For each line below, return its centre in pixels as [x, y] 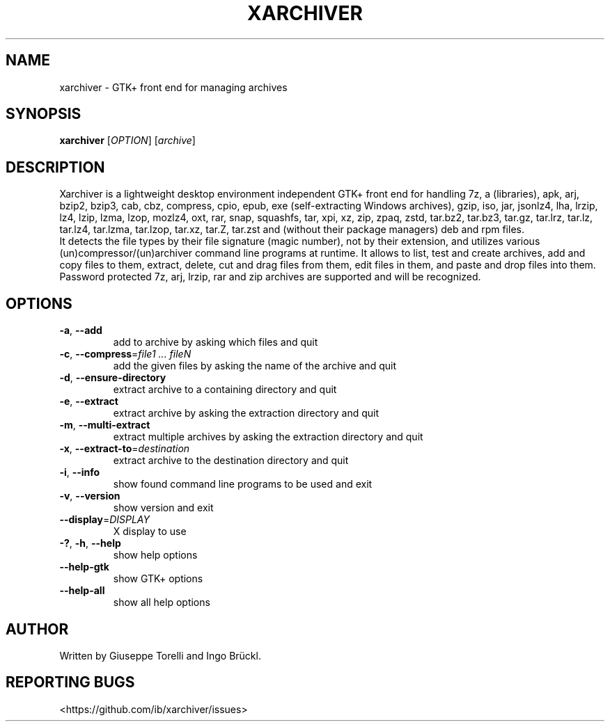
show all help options [162, 602]
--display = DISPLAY [104, 520]
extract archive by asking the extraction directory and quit [246, 413]
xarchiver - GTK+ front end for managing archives [173, 87]
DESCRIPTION [55, 167]
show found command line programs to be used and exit [243, 484]
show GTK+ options [158, 579]
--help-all [82, 591]
